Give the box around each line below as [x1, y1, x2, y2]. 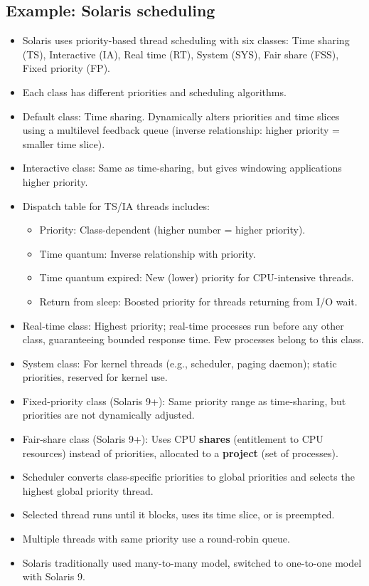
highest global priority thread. [22, 483, 154, 498]
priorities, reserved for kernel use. [22, 370, 168, 384]
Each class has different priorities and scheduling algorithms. [22, 84, 287, 99]
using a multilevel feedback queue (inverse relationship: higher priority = [22, 122, 340, 137]
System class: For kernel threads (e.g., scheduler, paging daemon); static [22, 355, 337, 370]
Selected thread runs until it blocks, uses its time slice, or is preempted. [22, 507, 335, 522]
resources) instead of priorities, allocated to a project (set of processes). [22, 445, 338, 460]
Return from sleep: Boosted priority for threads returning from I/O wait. [39, 293, 358, 308]
